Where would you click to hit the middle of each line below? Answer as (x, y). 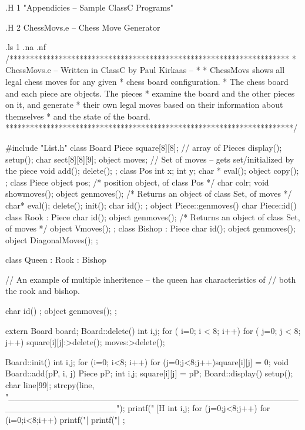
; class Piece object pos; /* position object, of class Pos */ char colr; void (137, 182)
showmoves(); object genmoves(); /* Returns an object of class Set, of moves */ (149, 193)
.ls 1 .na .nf (26, 47)
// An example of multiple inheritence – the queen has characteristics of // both (151, 279)
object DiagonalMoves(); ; (52, 239)
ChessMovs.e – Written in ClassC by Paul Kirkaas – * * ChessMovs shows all (145, 70)
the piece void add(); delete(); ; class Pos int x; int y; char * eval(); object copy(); (152, 171)
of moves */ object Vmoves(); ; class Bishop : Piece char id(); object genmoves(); (150, 228)
